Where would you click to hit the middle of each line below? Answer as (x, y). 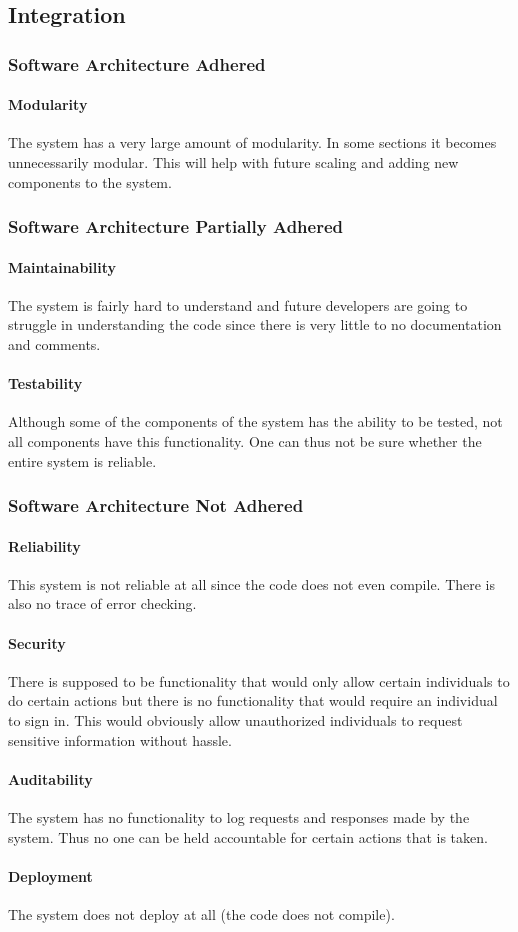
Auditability (50, 778)
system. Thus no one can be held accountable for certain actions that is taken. (248, 836)
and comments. (54, 344)
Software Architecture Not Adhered (156, 505)
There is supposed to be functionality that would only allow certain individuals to (259, 680)
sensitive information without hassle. (120, 739)
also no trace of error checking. (102, 603)
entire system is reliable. (82, 460)
